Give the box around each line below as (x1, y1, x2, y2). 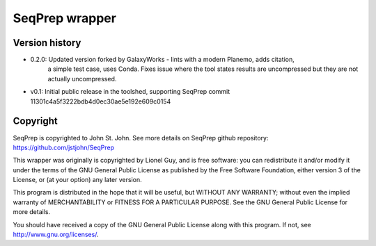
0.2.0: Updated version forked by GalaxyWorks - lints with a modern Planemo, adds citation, (30, 56, 295, 64)
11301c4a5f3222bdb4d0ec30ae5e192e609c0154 (30, 97, 171, 106)
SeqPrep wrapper (13, 10, 116, 26)
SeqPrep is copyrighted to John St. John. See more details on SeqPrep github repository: (13, 133, 269, 142)
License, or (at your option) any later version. (13, 176, 142, 184)
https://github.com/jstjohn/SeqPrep (13, 143, 115, 151)
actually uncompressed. (47, 74, 117, 83)
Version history (13, 37, 81, 49)
